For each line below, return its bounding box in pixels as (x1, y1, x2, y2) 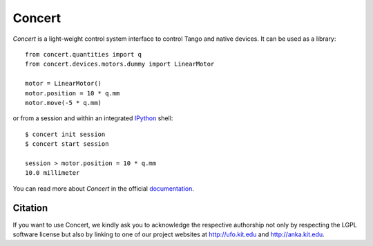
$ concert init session (25, 130, 106, 138)
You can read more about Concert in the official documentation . (12, 184, 195, 193)
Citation (12, 202, 48, 214)
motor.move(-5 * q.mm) (25, 99, 102, 106)
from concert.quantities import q (25, 50, 142, 58)
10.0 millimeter (25, 169, 80, 177)
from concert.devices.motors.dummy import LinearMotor (25, 60, 215, 68)
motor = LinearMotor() (25, 79, 102, 88)
